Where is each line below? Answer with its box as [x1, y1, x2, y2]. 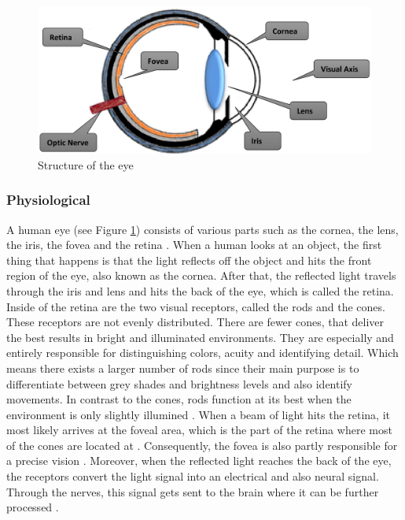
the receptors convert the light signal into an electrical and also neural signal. [6, 468, 379, 485]
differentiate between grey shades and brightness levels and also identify [6, 375, 353, 392]
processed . [6, 499, 59, 515]
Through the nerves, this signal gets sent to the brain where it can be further [6, 483, 379, 500]
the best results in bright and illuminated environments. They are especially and [6, 329, 394, 345]
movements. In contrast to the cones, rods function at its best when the [6, 391, 352, 407]
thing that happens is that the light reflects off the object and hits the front [6, 251, 372, 268]
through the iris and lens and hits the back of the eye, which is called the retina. [6, 282, 394, 299]
